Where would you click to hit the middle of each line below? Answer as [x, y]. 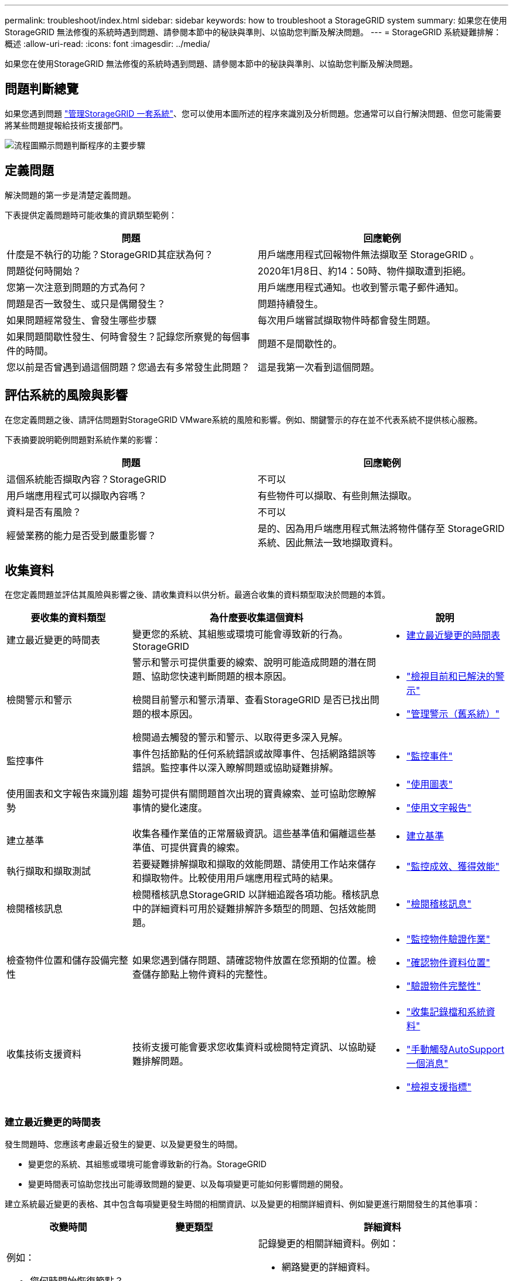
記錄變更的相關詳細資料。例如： [329, 1244]
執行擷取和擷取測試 [49, 871]
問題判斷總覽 [42, 89]
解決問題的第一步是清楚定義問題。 [70, 195]
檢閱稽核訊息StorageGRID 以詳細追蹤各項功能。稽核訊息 [256, 895]
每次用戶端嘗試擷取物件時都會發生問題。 [347, 320]
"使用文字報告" [439, 808]
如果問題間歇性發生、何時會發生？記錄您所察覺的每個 [124, 336]
